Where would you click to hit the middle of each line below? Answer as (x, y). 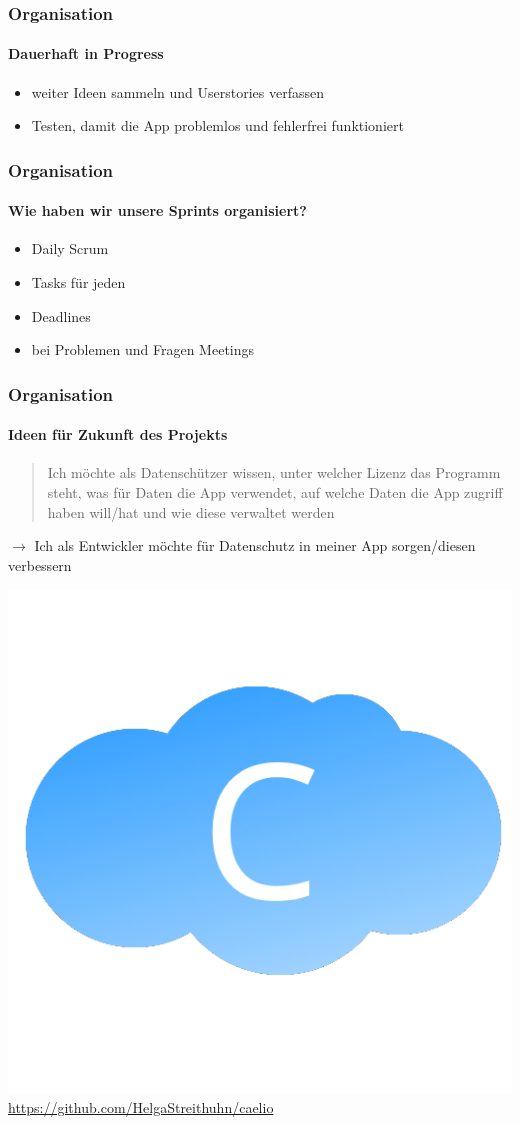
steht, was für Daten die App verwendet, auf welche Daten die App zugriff (275, 492)
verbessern (40, 564)
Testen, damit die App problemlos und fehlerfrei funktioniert (217, 125)
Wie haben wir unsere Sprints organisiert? (157, 210)
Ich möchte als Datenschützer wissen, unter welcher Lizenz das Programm (274, 472)
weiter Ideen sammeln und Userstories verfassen (178, 91)
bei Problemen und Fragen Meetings (143, 349)
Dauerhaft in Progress (86, 53)
